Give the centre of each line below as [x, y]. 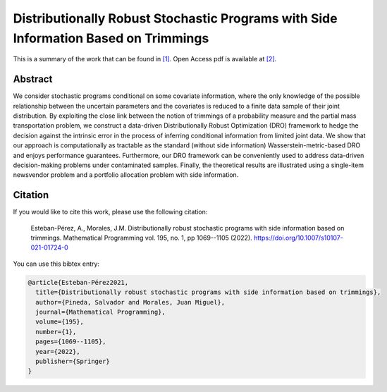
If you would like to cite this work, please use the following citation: [110, 212]
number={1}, [56, 332]
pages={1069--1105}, [71, 342]
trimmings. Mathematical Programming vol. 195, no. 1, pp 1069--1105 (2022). [142, 238]
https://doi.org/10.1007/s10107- [299, 238]
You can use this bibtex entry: [56, 264]
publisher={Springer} [73, 361]
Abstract [33, 79]
